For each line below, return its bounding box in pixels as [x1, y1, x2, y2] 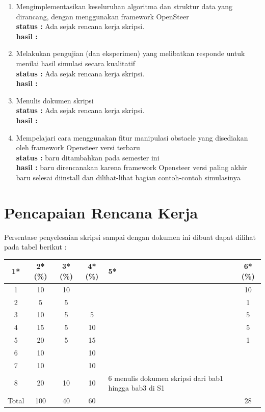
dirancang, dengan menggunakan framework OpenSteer [16, 11, 189, 21]
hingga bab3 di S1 [108, 382, 165, 393]
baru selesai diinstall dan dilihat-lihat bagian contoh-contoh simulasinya [16, 172, 241, 182]
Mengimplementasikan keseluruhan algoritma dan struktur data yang [16, 1, 233, 11]
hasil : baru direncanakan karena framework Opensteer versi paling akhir [16, 162, 247, 173]
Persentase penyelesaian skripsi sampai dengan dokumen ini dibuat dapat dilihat [4, 231, 256, 242]
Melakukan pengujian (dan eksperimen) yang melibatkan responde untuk [16, 48, 245, 59]
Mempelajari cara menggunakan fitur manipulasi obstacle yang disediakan [16, 132, 248, 143]
